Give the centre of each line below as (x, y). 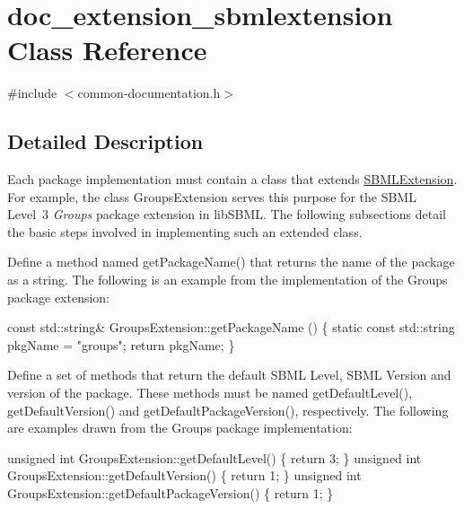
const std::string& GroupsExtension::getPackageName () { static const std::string (231, 327)
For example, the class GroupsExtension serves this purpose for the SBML (212, 196)
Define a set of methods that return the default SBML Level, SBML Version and (229, 375)
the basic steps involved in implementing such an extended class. (185, 231)
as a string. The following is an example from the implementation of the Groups (228, 280)
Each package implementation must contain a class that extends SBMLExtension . (232, 179)
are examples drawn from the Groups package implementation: (180, 428)
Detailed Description (105, 141)
